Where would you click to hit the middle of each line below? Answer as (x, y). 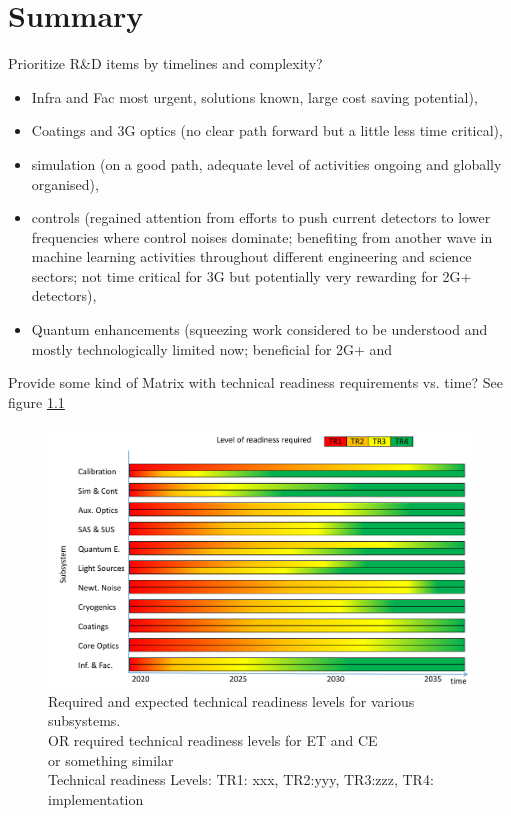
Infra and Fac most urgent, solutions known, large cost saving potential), (254, 96)
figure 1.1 (36, 401)
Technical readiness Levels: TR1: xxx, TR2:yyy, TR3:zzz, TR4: (241, 779)
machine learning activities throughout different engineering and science (251, 256)
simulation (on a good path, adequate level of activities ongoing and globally (266, 163)
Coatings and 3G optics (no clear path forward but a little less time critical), (267, 130)
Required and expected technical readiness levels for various (231, 700)
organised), (65, 183)
